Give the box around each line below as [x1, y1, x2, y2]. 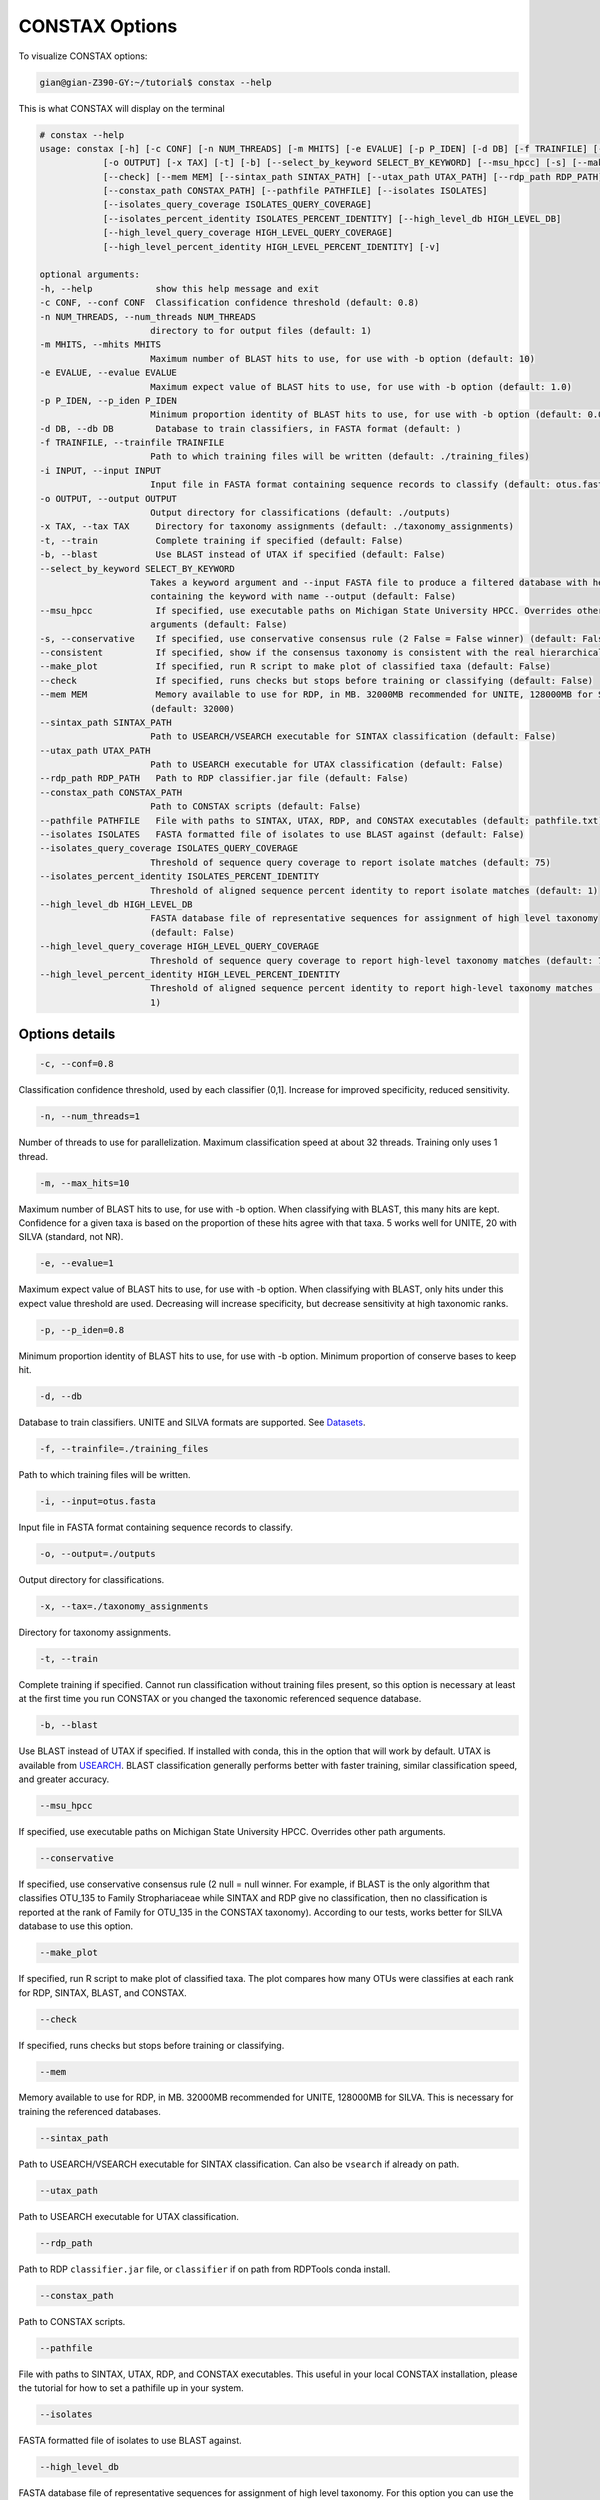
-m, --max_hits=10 [39, 1177, 130, 1189]
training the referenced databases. [18, 2105, 162, 2117]
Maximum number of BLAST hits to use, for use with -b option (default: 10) [150, 353, 535, 364]
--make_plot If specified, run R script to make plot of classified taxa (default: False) [39, 661, 552, 672]
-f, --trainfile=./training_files [39, 1443, 209, 1455]
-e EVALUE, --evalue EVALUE [39, 367, 177, 379]
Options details [18, 1026, 116, 1043]
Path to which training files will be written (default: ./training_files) [150, 451, 530, 462]
